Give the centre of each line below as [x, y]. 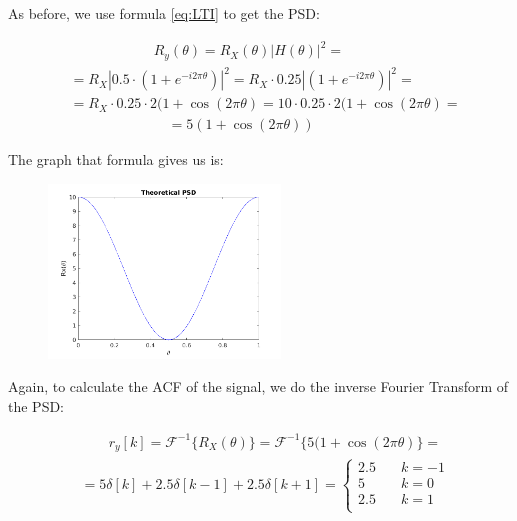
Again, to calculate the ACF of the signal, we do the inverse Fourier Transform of [258, 386]
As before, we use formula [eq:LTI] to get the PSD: [164, 13]
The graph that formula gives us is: [116, 159]
